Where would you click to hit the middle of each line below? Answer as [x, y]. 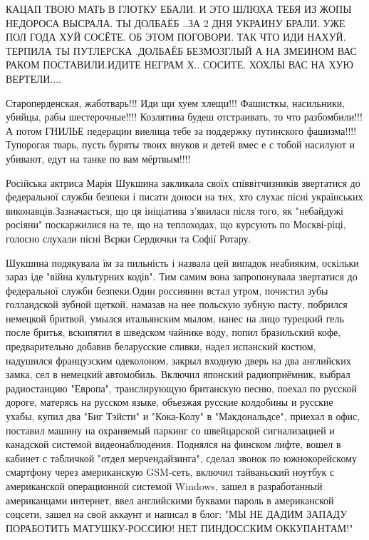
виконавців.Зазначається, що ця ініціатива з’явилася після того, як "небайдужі [175, 210]
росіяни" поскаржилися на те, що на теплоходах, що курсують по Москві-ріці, [176, 224]
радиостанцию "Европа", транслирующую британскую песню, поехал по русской [182, 388]
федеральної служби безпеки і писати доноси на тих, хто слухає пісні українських [184, 197]
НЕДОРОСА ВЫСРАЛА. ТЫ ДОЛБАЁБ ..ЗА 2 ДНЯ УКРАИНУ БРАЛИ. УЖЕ [176, 22]
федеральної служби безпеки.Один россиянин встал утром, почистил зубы [167, 290]
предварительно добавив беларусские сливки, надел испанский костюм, [161, 346]
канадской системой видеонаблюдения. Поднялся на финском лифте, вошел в [173, 444]
